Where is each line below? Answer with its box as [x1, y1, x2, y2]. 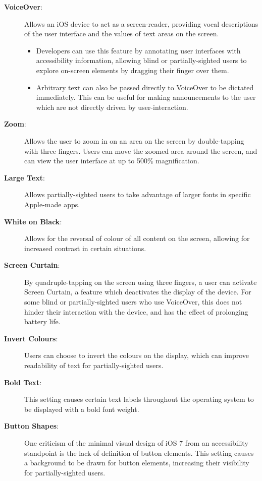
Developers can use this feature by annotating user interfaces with [36, 45, 241, 55]
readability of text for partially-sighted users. [24, 360, 164, 371]
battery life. [24, 316, 61, 327]
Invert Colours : [4, 333, 58, 343]
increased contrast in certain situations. [24, 243, 146, 253]
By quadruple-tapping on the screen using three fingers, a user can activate [24, 276, 257, 287]
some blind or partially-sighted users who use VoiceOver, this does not [24, 296, 242, 307]
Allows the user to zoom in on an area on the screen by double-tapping [24, 135, 244, 146]
